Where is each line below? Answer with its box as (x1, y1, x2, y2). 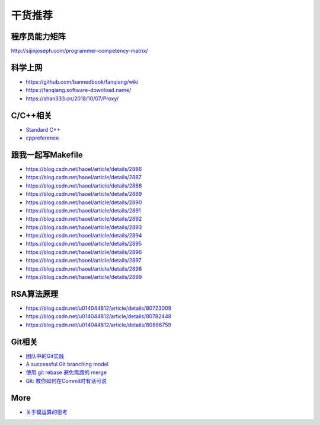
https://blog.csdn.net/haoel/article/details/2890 (25, 199, 142, 206)
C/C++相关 (11, 110, 52, 120)
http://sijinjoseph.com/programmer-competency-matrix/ (11, 47, 148, 55)
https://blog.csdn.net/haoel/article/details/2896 (25, 248, 142, 255)
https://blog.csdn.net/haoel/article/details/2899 (25, 274, 142, 281)
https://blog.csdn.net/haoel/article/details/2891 (25, 207, 141, 214)
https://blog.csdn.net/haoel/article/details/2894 (25, 232, 142, 239)
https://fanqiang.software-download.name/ (25, 87, 132, 94)
